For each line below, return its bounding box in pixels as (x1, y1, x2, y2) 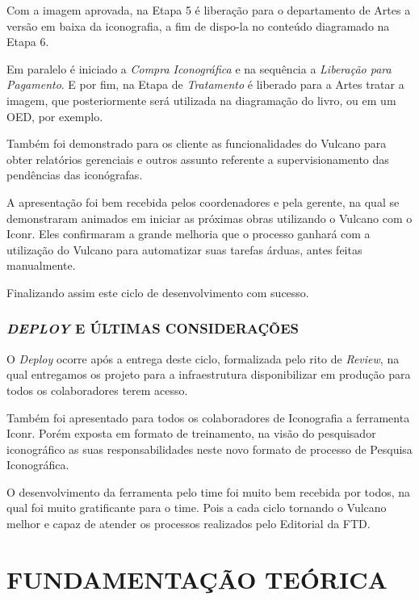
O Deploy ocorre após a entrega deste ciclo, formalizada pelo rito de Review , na (6, 350, 400, 367)
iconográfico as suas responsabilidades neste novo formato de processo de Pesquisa (6, 440, 413, 457)
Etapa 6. (6, 33, 49, 50)
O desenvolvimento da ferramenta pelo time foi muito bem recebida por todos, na (6, 483, 411, 500)
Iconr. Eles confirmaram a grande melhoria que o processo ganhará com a (6, 225, 371, 242)
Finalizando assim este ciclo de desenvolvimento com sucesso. (6, 283, 309, 300)
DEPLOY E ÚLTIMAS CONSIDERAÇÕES (6, 318, 300, 338)
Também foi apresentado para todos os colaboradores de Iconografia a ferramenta (6, 409, 410, 426)
